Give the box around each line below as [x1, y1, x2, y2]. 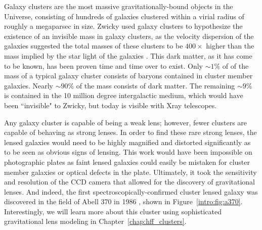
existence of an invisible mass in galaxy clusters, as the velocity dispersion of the [4, 30, 254, 41]
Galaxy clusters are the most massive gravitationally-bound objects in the [4, 1, 233, 11]
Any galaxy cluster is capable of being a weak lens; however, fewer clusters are [4, 117, 247, 127]
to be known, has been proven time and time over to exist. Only [4, 60, 203, 71]
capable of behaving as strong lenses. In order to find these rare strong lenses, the [4, 127, 257, 137]
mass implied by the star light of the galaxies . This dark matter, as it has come [4, 50, 252, 61]
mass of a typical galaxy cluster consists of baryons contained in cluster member [4, 70, 253, 81]
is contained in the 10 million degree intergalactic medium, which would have [4, 90, 243, 101]
